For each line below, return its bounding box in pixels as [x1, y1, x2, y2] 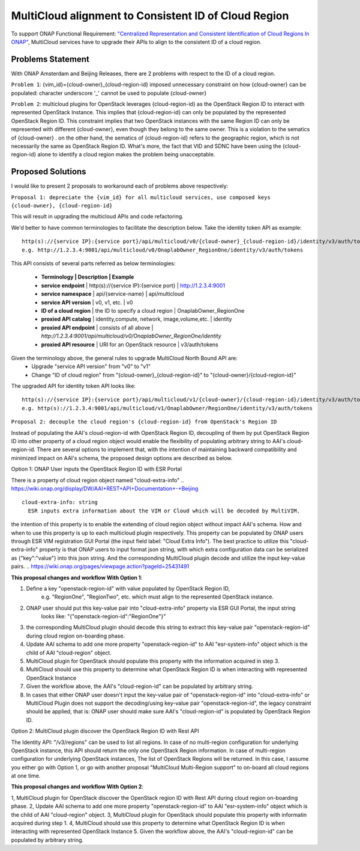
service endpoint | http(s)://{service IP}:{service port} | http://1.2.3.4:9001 [41, 281, 225, 289]
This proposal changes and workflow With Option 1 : [11, 574, 143, 581]
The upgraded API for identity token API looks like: [11, 382, 136, 390]
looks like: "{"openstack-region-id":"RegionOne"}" [41, 613, 166, 620]
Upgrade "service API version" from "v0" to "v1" [31, 363, 151, 370]
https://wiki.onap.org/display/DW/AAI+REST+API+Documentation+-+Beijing [11, 485, 199, 492]
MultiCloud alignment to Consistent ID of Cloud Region [11, 9, 289, 22]
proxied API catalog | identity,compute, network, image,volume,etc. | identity [41, 316, 232, 323]
